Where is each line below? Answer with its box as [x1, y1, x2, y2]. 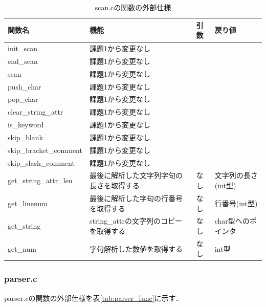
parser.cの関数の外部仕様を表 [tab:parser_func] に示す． [4, 292, 183, 303]
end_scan [8, 55, 38, 66]
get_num [8, 243, 36, 254]
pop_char [8, 94, 38, 104]
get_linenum [8, 198, 48, 208]
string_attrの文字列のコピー [89, 215, 182, 226]
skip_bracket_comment [8, 144, 82, 155]
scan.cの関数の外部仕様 [95, 2, 171, 12]
